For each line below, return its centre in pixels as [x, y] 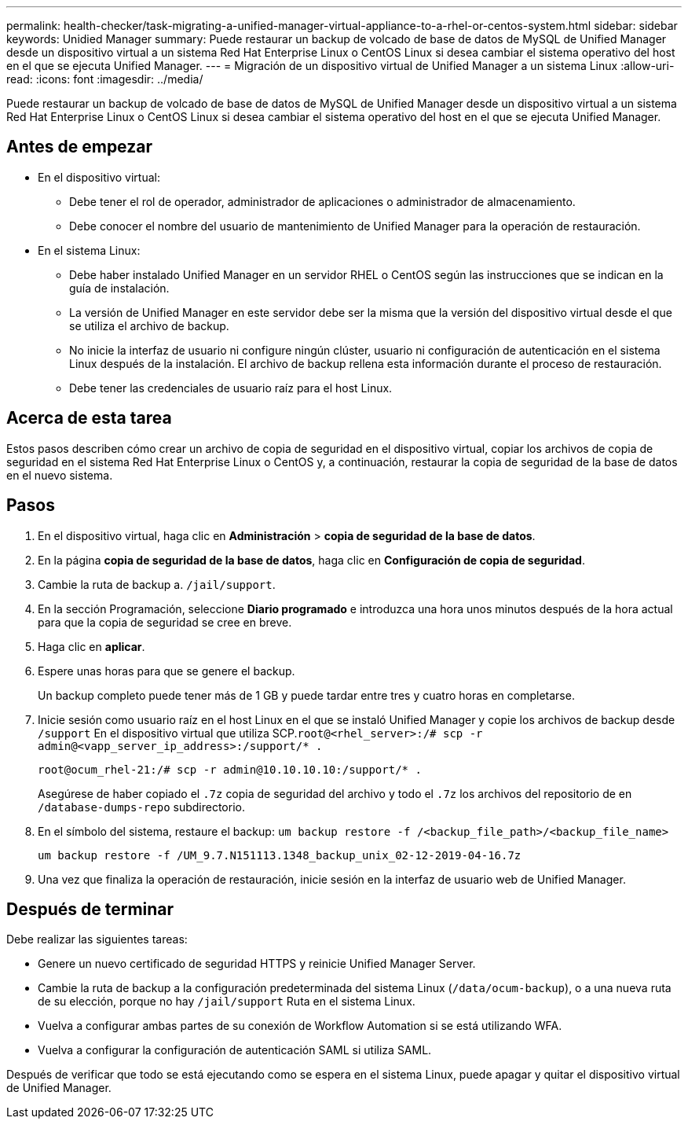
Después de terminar [90, 909]
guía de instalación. [119, 288]
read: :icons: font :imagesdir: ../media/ [105, 79]
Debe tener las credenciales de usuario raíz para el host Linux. [231, 388]
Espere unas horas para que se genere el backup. [167, 671]
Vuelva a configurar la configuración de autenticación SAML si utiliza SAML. [235, 1050]
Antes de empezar [79, 147]
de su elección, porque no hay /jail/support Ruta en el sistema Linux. [227, 1002]
